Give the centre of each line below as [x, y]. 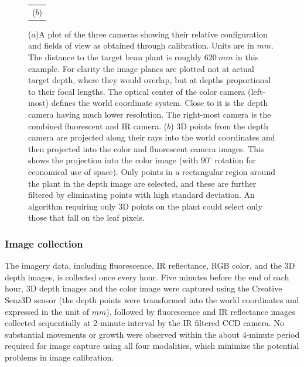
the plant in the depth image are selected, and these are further [142, 183]
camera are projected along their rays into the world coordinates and [152, 137]
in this [247, 57]
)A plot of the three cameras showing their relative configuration [151, 34]
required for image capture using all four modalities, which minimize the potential [152, 346]
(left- [257, 91]
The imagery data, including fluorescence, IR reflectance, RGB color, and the [144, 265]
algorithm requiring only [72, 206]
